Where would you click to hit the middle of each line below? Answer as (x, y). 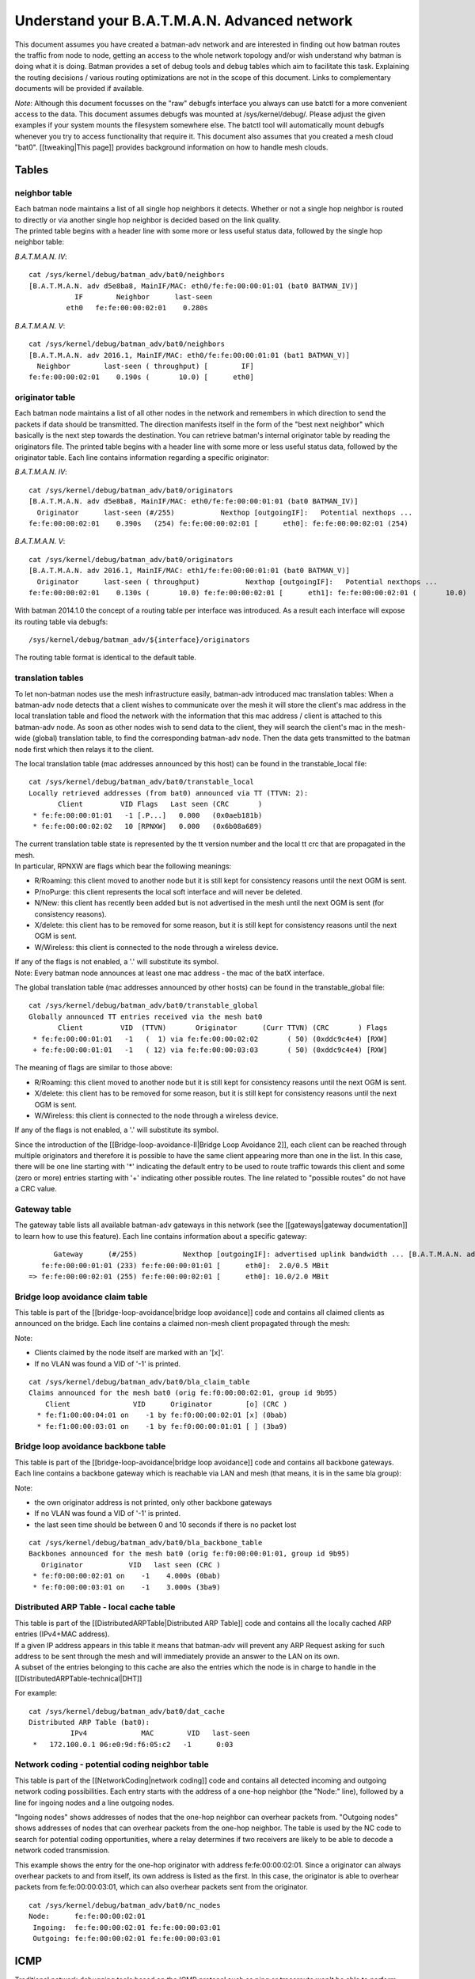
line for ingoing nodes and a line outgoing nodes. (94, 1802)
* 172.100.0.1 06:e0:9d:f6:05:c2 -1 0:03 (133, 1744)
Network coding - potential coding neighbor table (112, 1764)
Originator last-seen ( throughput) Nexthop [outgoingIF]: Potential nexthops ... (237, 581)
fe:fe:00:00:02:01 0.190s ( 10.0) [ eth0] (142, 377)
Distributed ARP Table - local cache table (95, 1607)
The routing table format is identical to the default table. (106, 658)
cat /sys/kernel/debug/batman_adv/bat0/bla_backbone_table (146, 1543)
